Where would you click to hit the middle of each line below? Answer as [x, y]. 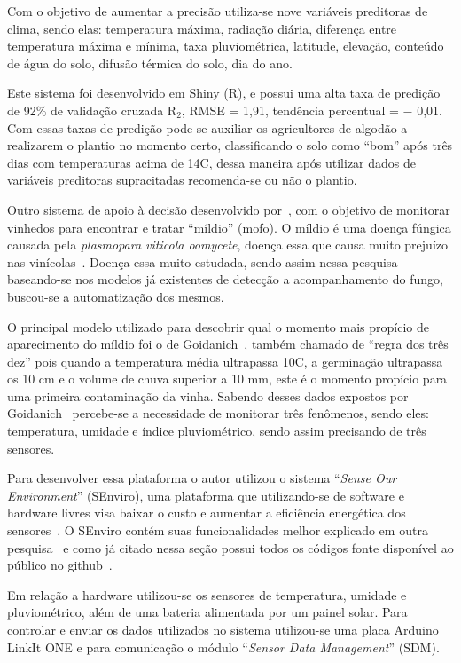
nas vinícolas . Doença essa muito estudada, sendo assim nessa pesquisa [203, 261]
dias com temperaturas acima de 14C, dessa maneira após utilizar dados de [212, 162]
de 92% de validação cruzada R [92, 110]
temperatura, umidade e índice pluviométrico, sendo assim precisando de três [217, 431]
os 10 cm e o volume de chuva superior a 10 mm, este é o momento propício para [227, 379]
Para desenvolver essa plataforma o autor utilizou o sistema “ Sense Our [202, 478]
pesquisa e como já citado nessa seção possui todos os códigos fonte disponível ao [230, 547]
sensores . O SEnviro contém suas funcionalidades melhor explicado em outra [218, 530]
